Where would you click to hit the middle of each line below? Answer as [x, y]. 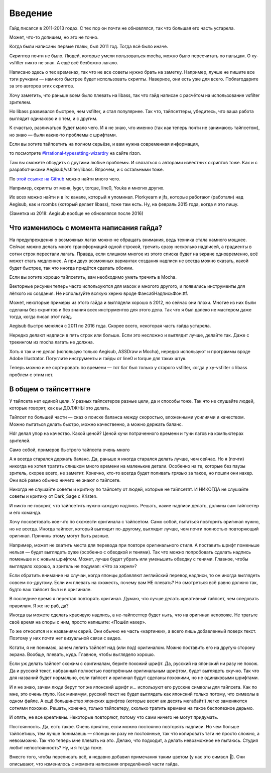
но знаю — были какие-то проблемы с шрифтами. [63, 135]
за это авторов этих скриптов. [42, 86]
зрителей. [20, 440]
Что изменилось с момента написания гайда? [86, 228]
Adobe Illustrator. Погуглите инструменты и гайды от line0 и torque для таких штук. [98, 358]
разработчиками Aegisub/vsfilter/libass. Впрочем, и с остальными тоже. [87, 170]
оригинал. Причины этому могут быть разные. [59, 536]
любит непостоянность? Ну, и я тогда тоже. [56, 747]
